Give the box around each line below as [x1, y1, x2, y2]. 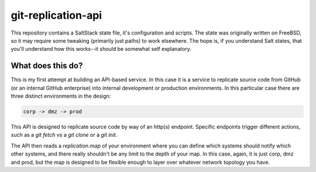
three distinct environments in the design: [11, 92, 111, 99]
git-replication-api [11, 9, 102, 22]
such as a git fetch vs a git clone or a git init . [11, 132, 118, 139]
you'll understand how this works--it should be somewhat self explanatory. [11, 46, 191, 53]
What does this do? [11, 61, 83, 71]
